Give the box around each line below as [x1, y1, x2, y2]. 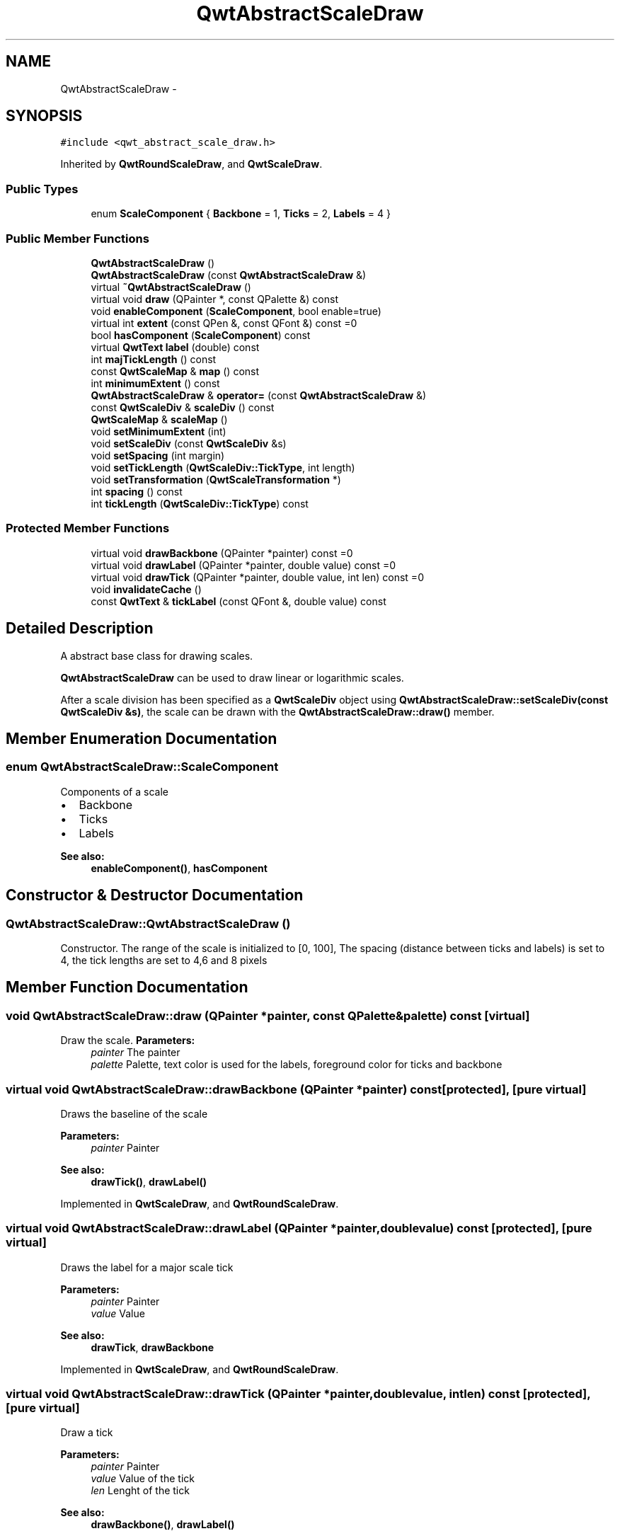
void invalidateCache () [91, 583, 202, 595]
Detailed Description [6, 619, 154, 638]
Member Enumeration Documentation [6, 729, 277, 747]
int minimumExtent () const [91, 377, 220, 389]
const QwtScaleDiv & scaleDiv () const [91, 401, 275, 413]
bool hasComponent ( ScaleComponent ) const [91, 328, 311, 341]
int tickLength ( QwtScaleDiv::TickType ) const [91, 497, 309, 510]
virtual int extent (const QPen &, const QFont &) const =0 [91, 316, 357, 329]
